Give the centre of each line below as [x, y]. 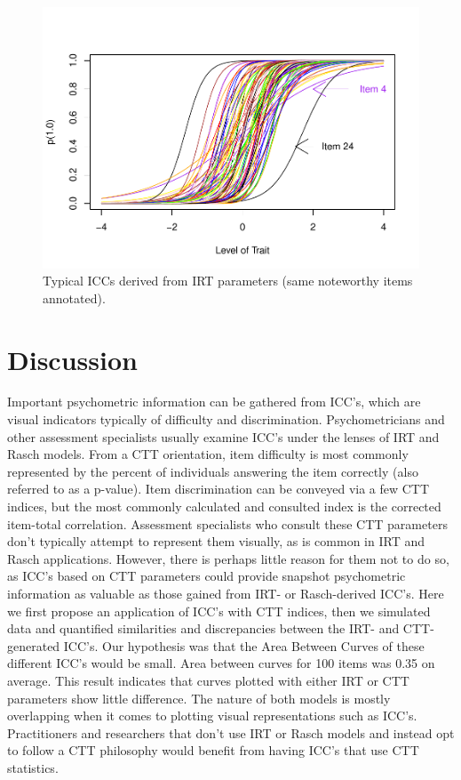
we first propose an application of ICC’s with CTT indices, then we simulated [219, 611]
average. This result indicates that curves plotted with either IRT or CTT [208, 680]
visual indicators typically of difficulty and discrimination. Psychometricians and [226, 419]
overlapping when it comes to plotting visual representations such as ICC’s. [212, 716]
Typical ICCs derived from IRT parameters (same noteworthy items [228, 281]
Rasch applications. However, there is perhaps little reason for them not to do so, [228, 558]
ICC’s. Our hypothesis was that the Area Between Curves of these [244, 645]
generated [34, 645]
